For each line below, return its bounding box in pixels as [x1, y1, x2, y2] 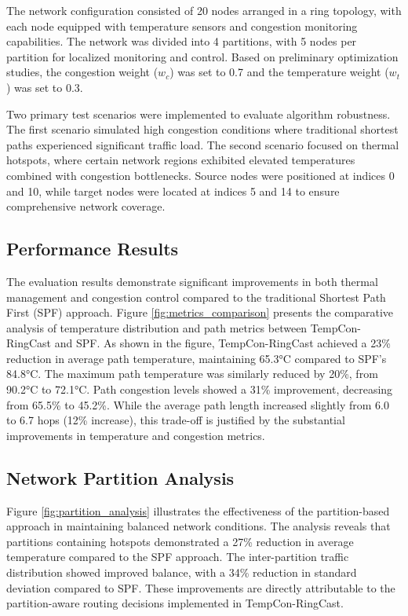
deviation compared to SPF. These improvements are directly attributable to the [6, 579, 395, 596]
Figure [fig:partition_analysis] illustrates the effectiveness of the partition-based [6, 502, 390, 519]
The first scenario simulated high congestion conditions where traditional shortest [6, 121, 399, 137]
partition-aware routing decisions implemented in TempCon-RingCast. [6, 595, 344, 611]
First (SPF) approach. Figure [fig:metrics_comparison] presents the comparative [6, 304, 394, 321]
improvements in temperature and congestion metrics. [6, 427, 265, 443]
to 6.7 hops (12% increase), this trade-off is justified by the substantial [6, 412, 345, 428]
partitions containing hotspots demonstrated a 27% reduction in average [6, 533, 354, 549]
